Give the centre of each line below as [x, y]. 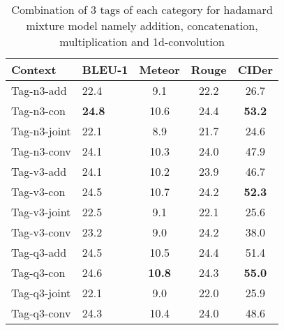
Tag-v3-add [39, 171]
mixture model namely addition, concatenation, [142, 25]
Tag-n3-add [39, 90]
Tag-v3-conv [41, 232]
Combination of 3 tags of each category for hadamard [142, 9]
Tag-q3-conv [41, 313]
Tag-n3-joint [41, 131]
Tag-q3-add [39, 252]
